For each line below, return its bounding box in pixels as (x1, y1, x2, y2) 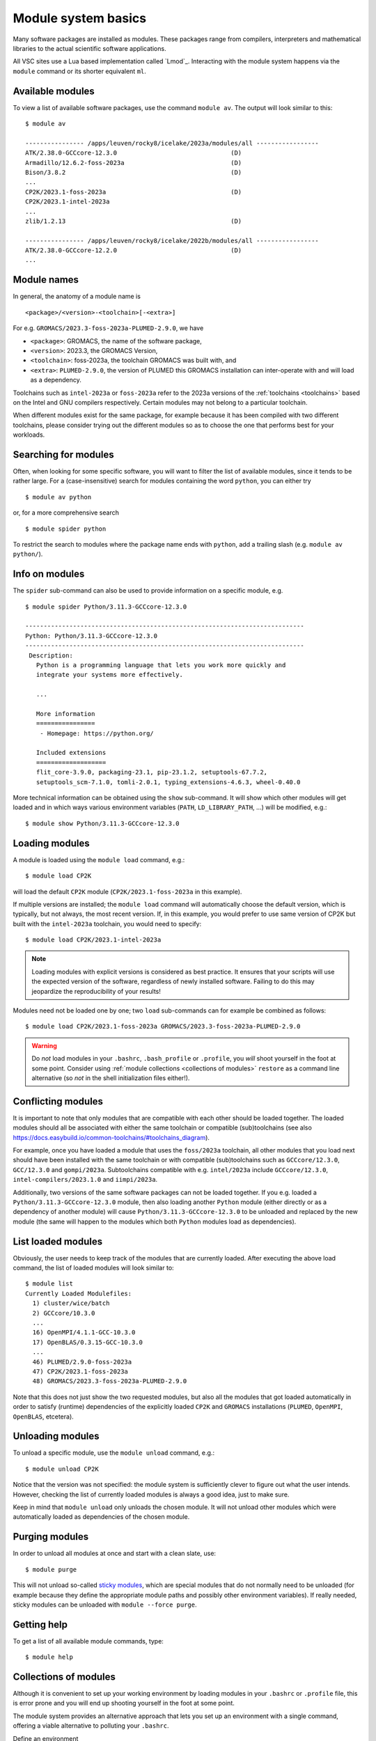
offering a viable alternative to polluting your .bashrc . (13, 1722, 169, 1730)
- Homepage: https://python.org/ (39, 729, 155, 737)
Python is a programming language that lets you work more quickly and (36, 661, 286, 669)
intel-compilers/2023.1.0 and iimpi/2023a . (13, 1176, 158, 1184)
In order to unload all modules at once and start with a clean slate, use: (13, 1549, 216, 1558)
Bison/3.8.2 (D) (25, 168, 242, 176)
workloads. (13, 430, 45, 439)
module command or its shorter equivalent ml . (13, 67, 146, 75)
